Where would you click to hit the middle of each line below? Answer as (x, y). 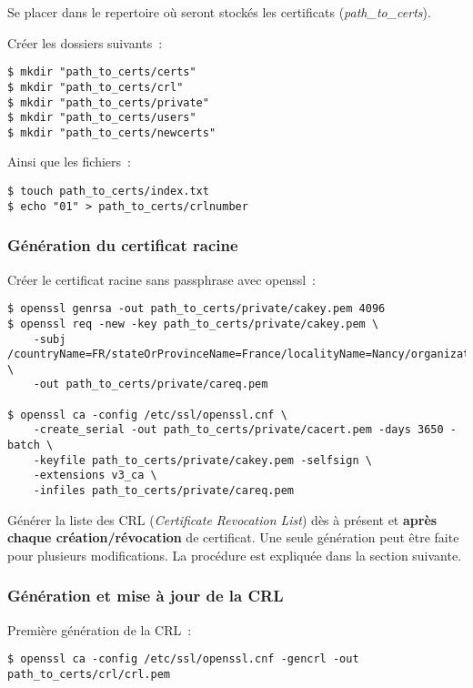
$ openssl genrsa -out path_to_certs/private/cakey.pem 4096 (196, 309)
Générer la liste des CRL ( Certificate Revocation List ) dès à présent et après (222, 519)
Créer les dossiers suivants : (85, 42)
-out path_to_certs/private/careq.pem (151, 384)
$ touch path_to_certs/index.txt (108, 192)
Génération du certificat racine (123, 245)
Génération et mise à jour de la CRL (146, 596)
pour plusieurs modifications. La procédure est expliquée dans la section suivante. (235, 555)
